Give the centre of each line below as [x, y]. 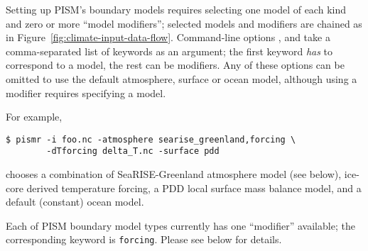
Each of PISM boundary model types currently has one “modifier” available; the [180, 225]
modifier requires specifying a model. [86, 93]
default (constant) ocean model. [75, 202]
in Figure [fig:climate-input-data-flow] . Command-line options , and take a [168, 37]
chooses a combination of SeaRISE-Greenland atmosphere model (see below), [174, 174]
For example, [34, 117]
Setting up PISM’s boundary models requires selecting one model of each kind [176, 9]
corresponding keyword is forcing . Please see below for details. [144, 239]
